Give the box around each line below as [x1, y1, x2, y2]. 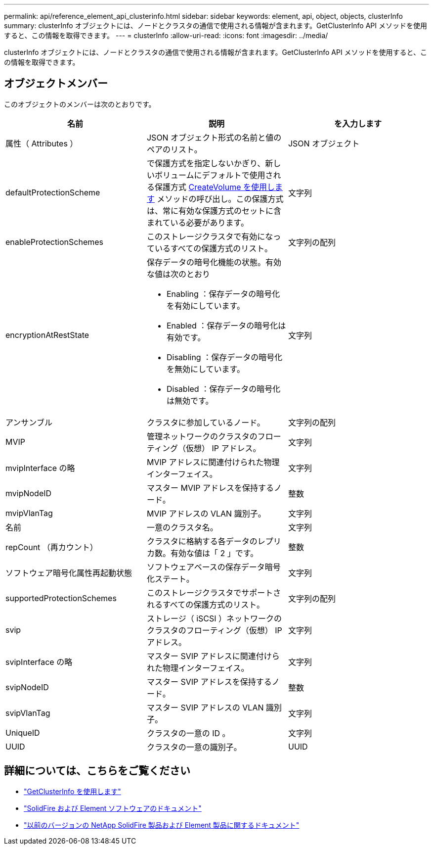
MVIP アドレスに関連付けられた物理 [146, 457, 280, 467]
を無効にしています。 [166, 364, 245, 374]
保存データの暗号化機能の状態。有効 [146, 257, 281, 267]
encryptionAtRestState [5, 330, 89, 340]
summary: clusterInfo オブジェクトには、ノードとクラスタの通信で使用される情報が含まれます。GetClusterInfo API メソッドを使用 [4, 21, 427, 30]
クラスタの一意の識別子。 [146, 742, 242, 752]
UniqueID [5, 727, 40, 738]
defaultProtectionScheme [5, 187, 100, 197]
